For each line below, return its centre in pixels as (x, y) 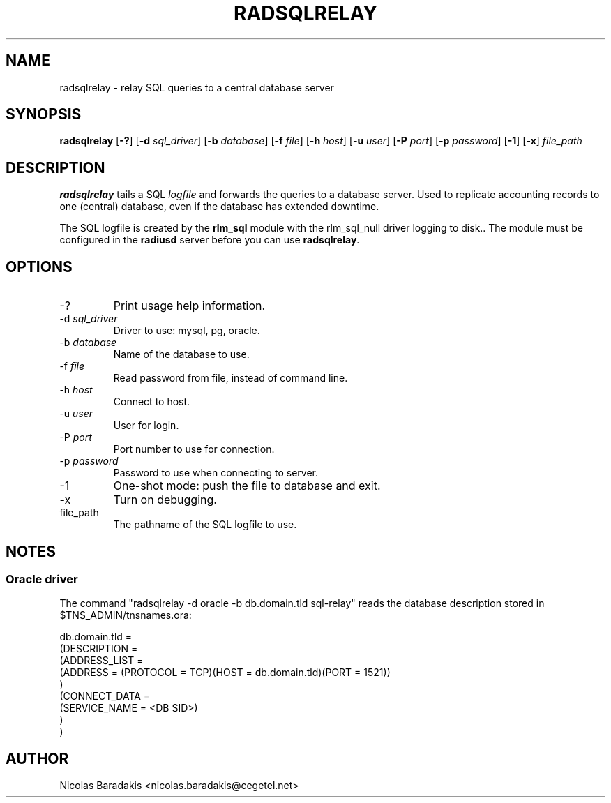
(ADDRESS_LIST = (101, 661)
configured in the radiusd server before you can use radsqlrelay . (210, 240)
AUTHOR (37, 758)
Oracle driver (42, 579)
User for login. (146, 426)
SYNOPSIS (44, 114)
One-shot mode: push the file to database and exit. (247, 486)
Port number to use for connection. (194, 449)
